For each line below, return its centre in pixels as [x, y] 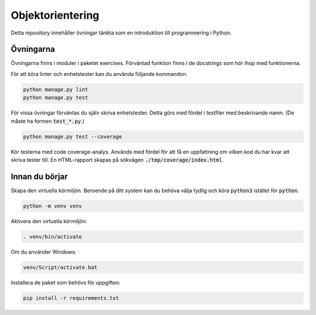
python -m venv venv [52, 206]
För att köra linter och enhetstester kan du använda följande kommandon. [99, 74]
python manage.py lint [56, 89]
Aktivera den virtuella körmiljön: [49, 221]
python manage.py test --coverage [73, 136]
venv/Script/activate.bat [60, 267]
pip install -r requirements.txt [71, 298]
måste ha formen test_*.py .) [48, 121]
